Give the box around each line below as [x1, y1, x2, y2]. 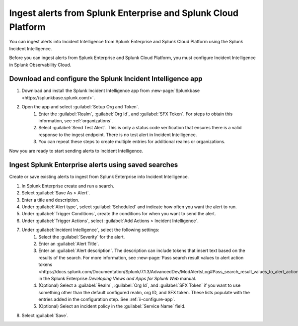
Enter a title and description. [21, 197, 79, 203]
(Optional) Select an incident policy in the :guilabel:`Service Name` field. [38, 303, 186, 309]
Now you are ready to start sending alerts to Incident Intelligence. [9, 148, 144, 154]
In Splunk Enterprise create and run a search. [21, 183, 114, 189]
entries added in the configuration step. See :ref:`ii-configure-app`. [38, 296, 176, 303]
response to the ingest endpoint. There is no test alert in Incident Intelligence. [38, 132, 197, 138]
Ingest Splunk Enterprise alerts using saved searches [9, 161, 178, 169]
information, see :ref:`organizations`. [38, 117, 113, 124]
